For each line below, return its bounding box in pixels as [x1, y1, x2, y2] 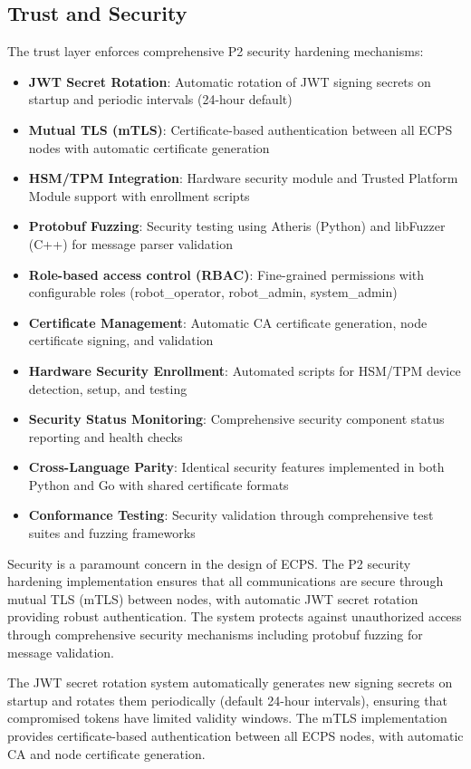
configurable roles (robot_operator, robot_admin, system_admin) [28, 283, 398, 302]
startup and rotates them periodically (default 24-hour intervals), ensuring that [7, 690, 447, 709]
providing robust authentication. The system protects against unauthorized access [7, 607, 462, 626]
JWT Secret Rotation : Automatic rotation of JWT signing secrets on [28, 72, 431, 91]
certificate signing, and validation [28, 331, 214, 350]
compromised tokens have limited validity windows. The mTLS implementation [7, 708, 447, 727]
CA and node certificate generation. [7, 744, 206, 763]
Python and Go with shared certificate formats [28, 475, 289, 494]
